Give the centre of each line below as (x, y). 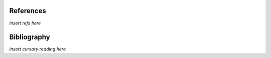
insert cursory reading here (38, 49)
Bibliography (30, 37)
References (28, 11)
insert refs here (25, 23)
